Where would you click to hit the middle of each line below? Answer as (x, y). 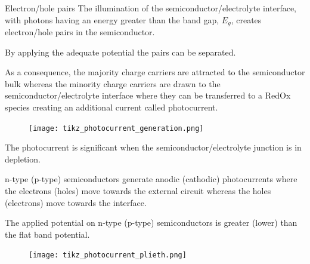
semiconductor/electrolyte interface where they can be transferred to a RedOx (148, 95)
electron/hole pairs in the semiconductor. (80, 32)
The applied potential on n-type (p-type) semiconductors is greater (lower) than (151, 222)
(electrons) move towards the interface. (76, 202)
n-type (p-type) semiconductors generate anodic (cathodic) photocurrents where (151, 179)
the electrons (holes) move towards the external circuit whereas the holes (138, 191)
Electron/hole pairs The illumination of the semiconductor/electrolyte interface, (151, 8)
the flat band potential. (47, 234)
